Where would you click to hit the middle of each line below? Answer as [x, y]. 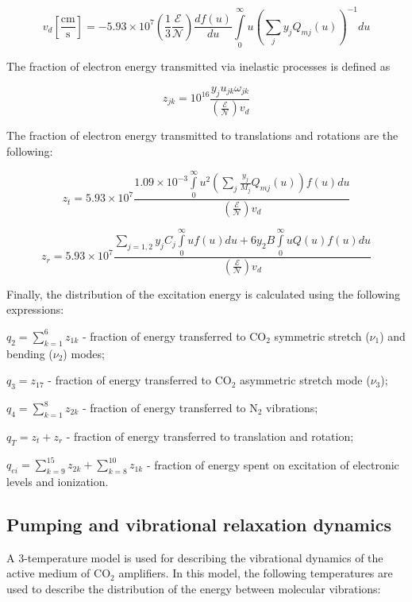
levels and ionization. [58, 481]
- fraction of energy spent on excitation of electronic [273, 464]
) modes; [84, 353]
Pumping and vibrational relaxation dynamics [199, 524]
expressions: [35, 309]
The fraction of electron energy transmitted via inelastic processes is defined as [198, 66]
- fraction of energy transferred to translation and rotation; [210, 436]
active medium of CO [59, 573]
